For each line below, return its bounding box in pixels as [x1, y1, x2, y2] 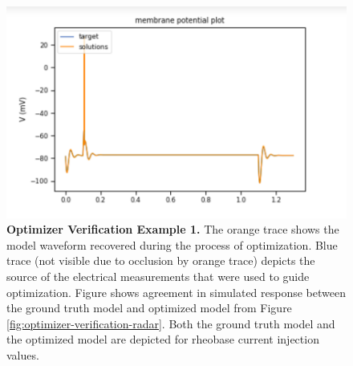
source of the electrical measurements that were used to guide [6, 267, 310, 284]
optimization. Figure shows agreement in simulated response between [6, 283, 346, 300]
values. [6, 346, 39, 363]
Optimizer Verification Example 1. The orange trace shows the [6, 221, 339, 238]
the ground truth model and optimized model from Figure [6, 299, 292, 316]
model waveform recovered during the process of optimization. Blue [6, 236, 338, 253]
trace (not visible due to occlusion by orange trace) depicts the [6, 252, 315, 269]
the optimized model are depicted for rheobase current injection [6, 331, 319, 348]
